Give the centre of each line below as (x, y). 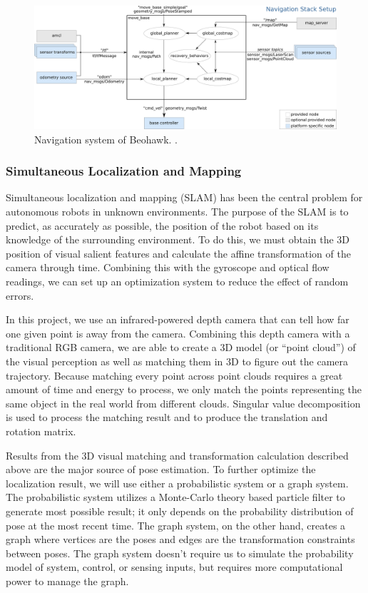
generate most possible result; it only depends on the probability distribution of (180, 511)
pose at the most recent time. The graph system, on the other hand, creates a (176, 525)
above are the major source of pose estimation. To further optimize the (161, 469)
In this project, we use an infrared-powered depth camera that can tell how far (178, 319)
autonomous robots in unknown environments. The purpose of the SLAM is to (177, 212)
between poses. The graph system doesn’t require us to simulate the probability (180, 553)
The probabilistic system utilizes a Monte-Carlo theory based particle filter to (175, 497)
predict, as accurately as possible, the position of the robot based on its (162, 225)
